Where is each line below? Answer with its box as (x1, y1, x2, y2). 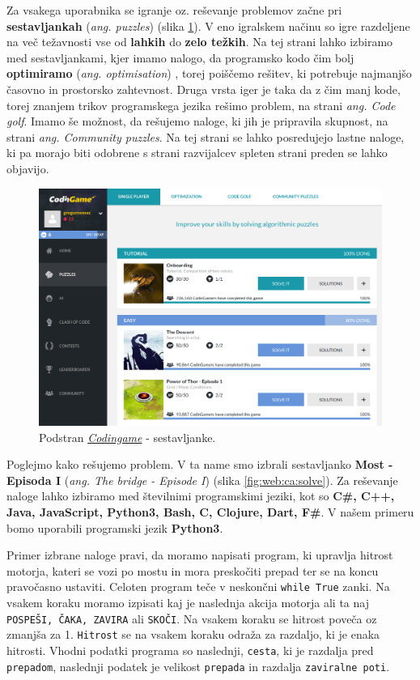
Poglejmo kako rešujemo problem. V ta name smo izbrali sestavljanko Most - (6, 456, 393, 473)
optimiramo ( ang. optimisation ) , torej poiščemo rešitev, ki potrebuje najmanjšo (6, 65, 412, 82)
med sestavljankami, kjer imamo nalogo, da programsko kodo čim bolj (6, 49, 354, 66)
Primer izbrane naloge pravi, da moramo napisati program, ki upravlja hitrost (6, 546, 393, 563)
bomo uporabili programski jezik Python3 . (6, 519, 223, 536)
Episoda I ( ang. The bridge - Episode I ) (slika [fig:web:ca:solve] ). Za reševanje (6, 471, 398, 488)
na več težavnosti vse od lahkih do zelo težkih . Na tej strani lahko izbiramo (6, 33, 393, 50)
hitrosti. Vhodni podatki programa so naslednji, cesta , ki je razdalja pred (6, 642, 374, 658)
